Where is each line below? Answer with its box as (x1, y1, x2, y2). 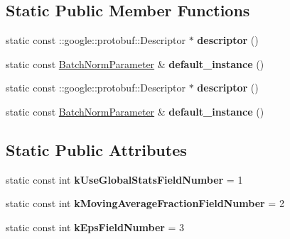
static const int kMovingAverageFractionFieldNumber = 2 (6, 196, 284, 211)
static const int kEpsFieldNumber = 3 (6, 219, 185, 234)
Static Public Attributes (6, 138, 187, 160)
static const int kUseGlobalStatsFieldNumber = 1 (6, 172, 243, 187)
